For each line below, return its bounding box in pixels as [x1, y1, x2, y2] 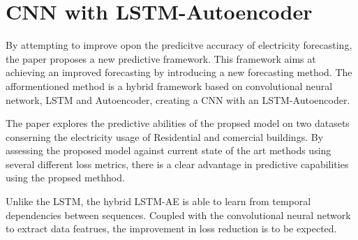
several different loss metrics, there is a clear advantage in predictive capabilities [6, 156, 349, 171]
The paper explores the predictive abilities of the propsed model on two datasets [6, 116, 350, 130]
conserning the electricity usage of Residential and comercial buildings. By [6, 129, 324, 144]
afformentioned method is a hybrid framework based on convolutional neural [6, 78, 333, 93]
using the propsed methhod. [6, 170, 125, 185]
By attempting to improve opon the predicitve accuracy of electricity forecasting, [6, 38, 352, 52]
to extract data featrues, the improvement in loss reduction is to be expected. [6, 221, 337, 236]
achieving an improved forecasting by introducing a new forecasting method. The [6, 65, 352, 80]
